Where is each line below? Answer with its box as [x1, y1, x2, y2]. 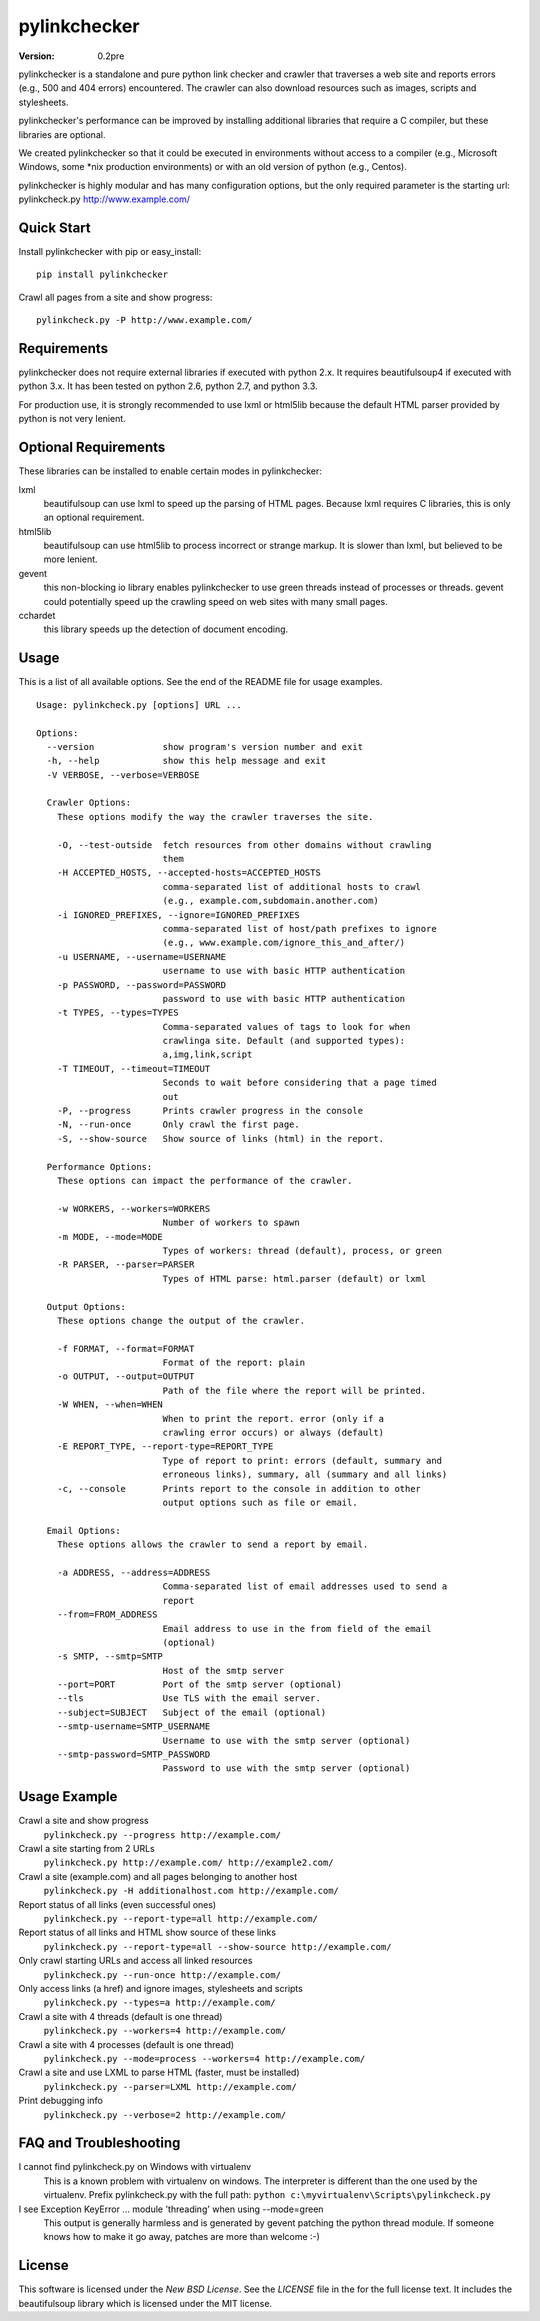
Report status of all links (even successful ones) [18, 1898, 217, 1910]
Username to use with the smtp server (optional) [162, 1735, 411, 1746]
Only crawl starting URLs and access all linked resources [18, 1955, 253, 1967]
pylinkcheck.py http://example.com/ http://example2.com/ [43, 1857, 334, 1869]
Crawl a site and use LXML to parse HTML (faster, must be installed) [18, 2066, 300, 2079]
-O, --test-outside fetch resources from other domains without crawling [56, 839, 432, 850]
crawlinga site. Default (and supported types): [162, 1035, 406, 1047]
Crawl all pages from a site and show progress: [18, 291, 213, 303]
